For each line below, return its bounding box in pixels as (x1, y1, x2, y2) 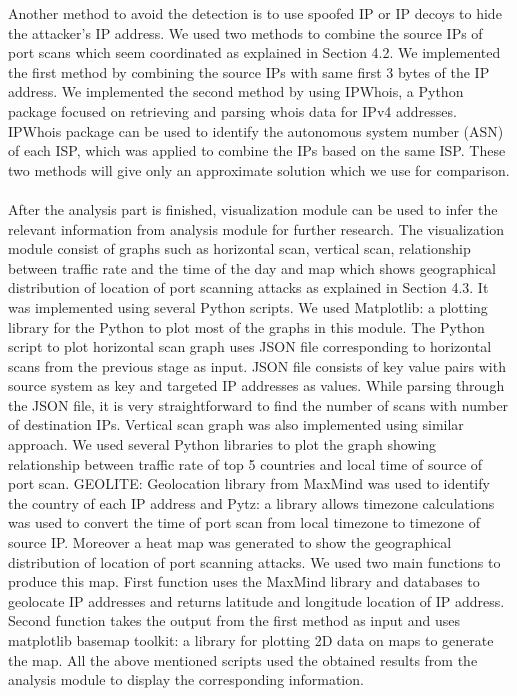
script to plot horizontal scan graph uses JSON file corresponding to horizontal (8, 336, 492, 357)
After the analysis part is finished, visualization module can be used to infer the (8, 198, 498, 219)
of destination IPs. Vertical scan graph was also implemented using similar (8, 414, 464, 435)
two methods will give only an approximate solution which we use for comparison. (8, 159, 510, 180)
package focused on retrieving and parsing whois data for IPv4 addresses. (8, 100, 457, 121)
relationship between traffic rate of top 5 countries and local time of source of (8, 453, 483, 474)
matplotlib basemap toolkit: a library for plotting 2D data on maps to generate (8, 630, 494, 650)
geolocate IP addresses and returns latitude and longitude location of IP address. (8, 590, 505, 611)
